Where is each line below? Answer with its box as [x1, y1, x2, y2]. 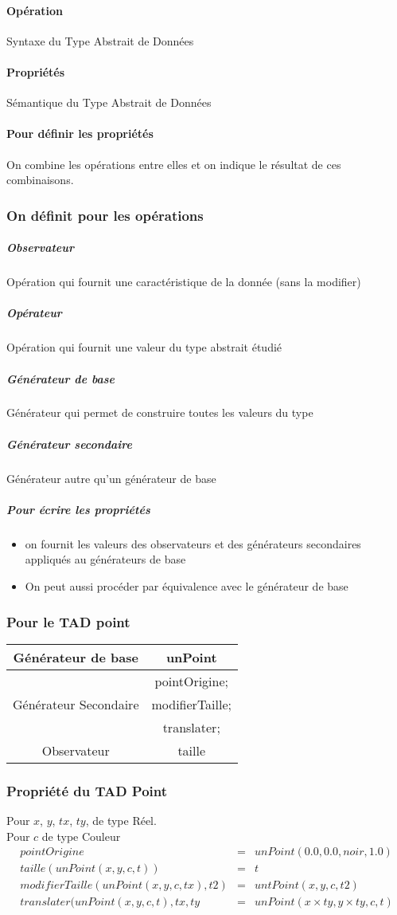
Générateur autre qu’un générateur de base [6, 469, 216, 486]
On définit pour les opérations [6, 205, 204, 225]
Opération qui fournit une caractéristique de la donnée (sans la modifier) [6, 273, 361, 290]
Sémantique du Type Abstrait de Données [6, 94, 212, 111]
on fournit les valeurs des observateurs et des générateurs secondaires [25, 535, 361, 552]
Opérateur [6, 304, 62, 321]
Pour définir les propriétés [6, 125, 154, 142]
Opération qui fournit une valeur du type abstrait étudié [6, 339, 282, 355]
